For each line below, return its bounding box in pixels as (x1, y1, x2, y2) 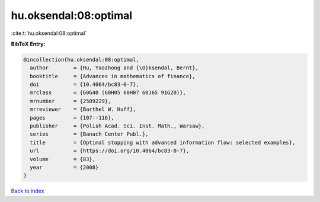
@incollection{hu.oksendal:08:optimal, (23, 56, 139, 63)
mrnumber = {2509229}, (30, 98, 111, 104)
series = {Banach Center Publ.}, (30, 131, 149, 137)
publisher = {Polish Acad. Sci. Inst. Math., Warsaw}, (30, 123, 205, 130)
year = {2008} (30, 164, 99, 171)
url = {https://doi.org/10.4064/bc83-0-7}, (30, 148, 190, 154)
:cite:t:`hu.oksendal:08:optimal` (11, 30, 87, 37)
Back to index (11, 187, 44, 195)
